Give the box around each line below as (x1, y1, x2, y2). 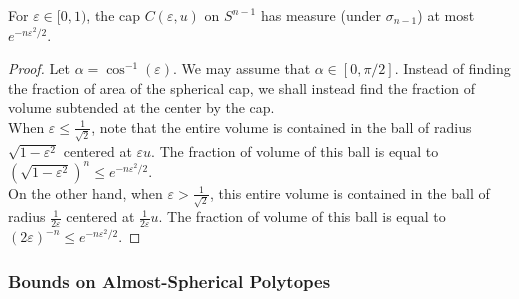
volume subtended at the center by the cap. (8, 97, 275, 118)
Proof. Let (8, 58, 70, 79)
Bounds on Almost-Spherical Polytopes (8, 268, 331, 293)
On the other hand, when (8, 182, 163, 203)
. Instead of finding (394, 58, 511, 79)
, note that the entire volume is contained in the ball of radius (91, 116, 472, 137)
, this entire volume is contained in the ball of (209, 182, 490, 203)
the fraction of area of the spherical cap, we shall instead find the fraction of (8, 77, 476, 98)
